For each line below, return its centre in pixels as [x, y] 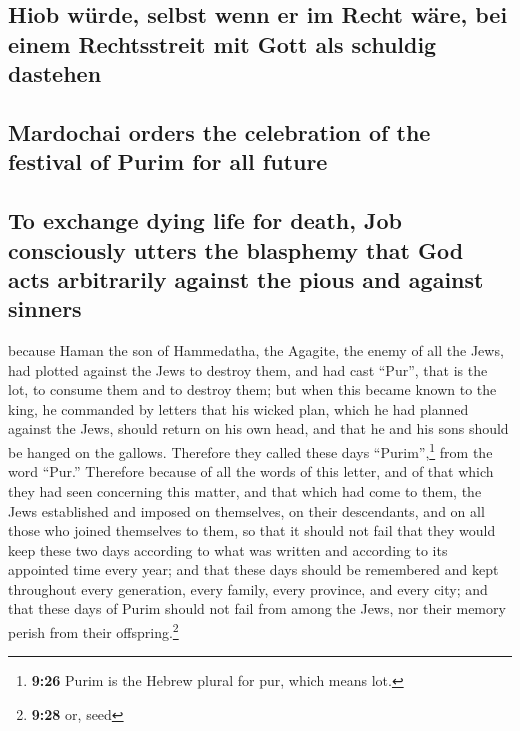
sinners [45, 308]
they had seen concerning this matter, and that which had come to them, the [245, 490]
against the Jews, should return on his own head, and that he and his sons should [258, 428]
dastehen [55, 73]
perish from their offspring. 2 [93, 630]
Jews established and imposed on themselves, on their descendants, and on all [246, 510]
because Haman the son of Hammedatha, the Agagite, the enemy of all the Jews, [256, 350]
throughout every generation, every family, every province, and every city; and [248, 588]
